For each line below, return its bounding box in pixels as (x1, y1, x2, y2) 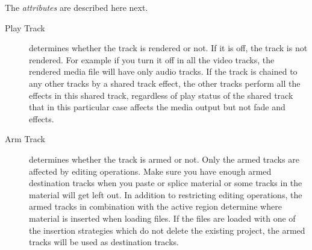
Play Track (5, 21, 45, 34)
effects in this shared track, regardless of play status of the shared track (29, 89, 293, 101)
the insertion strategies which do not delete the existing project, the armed (29, 223, 305, 236)
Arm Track (5, 133, 45, 145)
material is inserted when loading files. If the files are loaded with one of (29, 211, 296, 224)
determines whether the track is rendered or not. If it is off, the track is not (29, 42, 308, 54)
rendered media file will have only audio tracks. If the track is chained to (29, 65, 298, 78)
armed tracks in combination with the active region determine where (29, 200, 282, 213)
